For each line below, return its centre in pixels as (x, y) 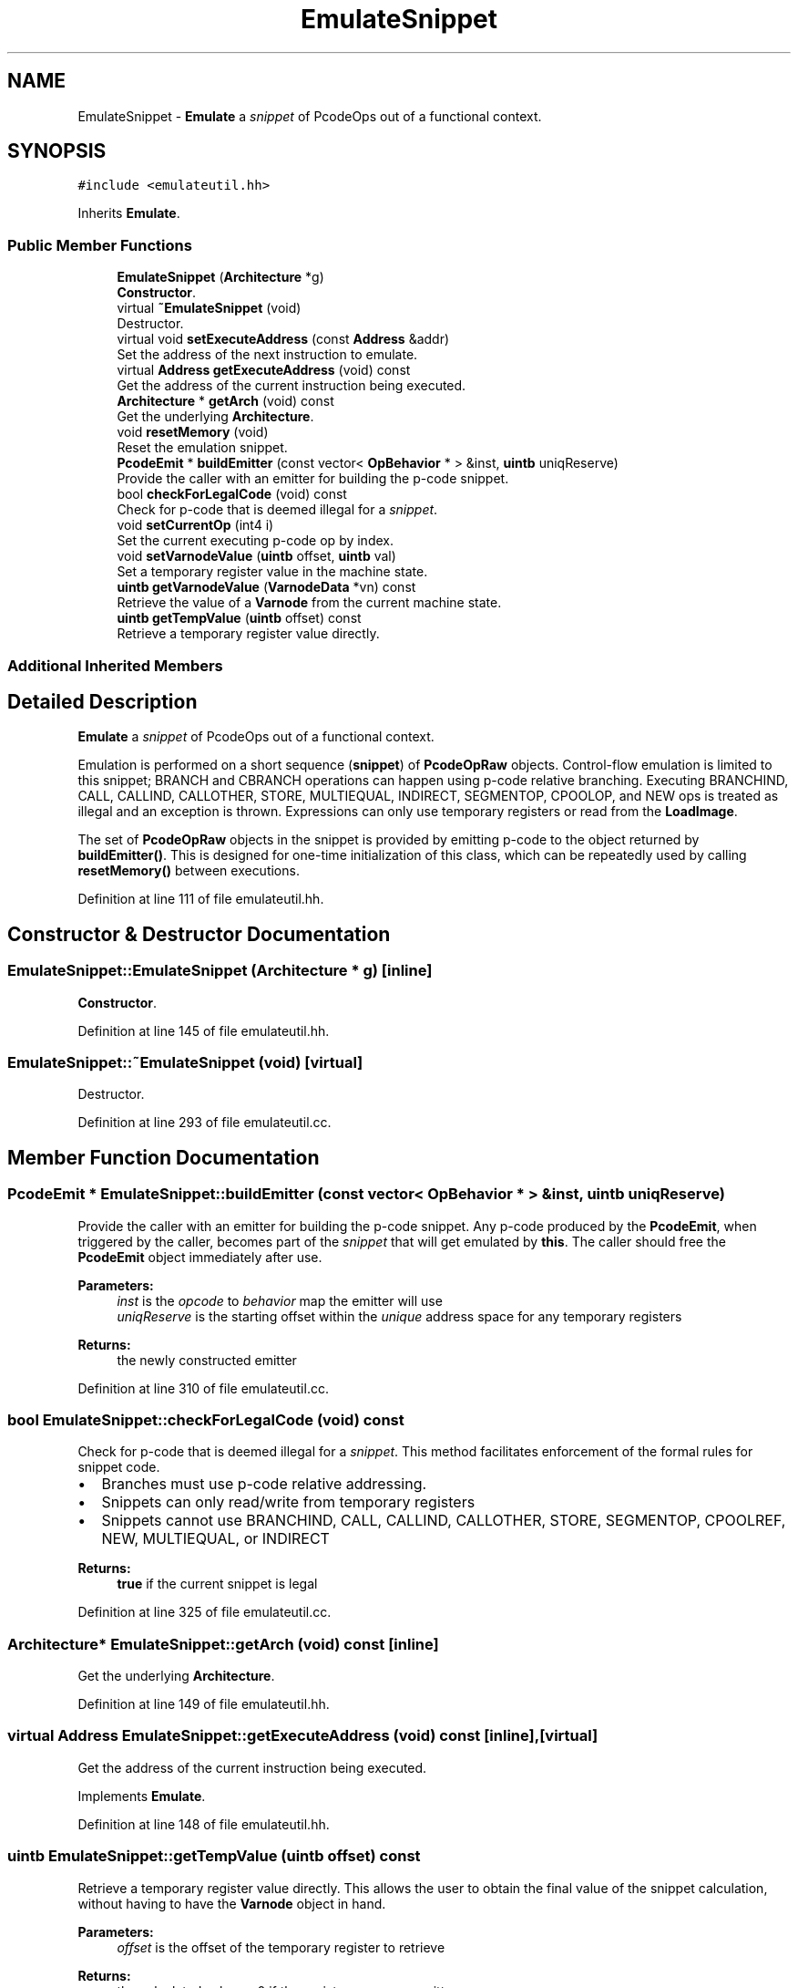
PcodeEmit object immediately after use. (200, 1257)
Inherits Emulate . (129, 213)
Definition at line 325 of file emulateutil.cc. (205, 1612)
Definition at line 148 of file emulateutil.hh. (204, 1824)
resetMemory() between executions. (189, 871)
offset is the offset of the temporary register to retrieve (281, 1947)
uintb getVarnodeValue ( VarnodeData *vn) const (266, 587)
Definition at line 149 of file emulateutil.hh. (204, 1704)
